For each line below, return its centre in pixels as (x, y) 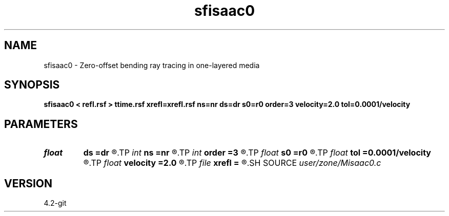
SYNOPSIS (32, 85)
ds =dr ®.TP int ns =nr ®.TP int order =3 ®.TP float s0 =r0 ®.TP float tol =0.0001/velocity (257, 153)
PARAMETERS (41, 124)
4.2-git (55, 203)
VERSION (28, 183)
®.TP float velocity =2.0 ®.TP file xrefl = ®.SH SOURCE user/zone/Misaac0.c (232, 163)
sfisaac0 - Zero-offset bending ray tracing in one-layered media (152, 65)
